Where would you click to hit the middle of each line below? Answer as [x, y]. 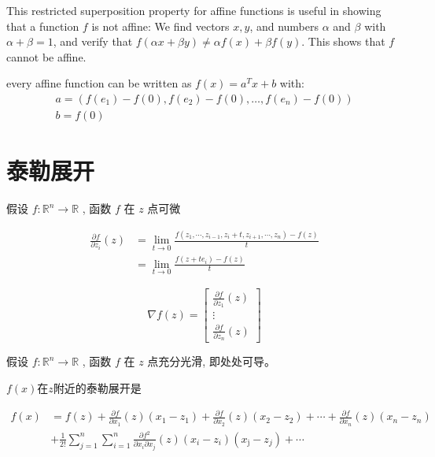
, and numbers [284, 26]
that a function [43, 26]
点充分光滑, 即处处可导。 [211, 361]
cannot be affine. [46, 56]
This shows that [347, 41]
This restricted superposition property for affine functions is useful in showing [194, 10]
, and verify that [93, 41]
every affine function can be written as [99, 83]
